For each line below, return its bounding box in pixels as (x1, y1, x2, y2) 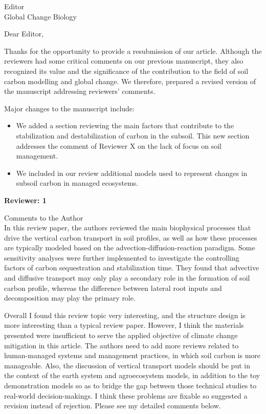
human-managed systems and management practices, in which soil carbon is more (4, 350, 261, 361)
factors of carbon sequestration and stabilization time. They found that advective (4, 262, 259, 273)
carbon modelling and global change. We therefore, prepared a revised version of (4, 75, 256, 86)
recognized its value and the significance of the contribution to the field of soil (4, 65, 249, 76)
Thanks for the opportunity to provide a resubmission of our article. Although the (4, 45, 262, 56)
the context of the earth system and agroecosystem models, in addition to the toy (4, 370, 260, 381)
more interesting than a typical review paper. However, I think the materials (4, 320, 244, 330)
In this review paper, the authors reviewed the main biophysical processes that (4, 222, 251, 233)
